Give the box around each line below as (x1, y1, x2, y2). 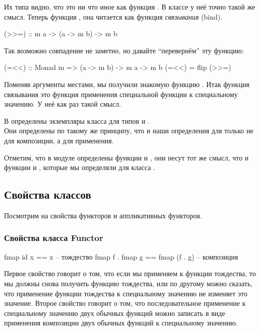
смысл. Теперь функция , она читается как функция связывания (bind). (4, 11, 223, 22)
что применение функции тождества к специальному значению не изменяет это (4, 288, 247, 298)
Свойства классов (4, 187, 91, 202)
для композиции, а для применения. (4, 135, 114, 145)
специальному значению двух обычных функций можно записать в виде (4, 307, 225, 318)
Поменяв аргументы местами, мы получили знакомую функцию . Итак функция (4, 78, 249, 89)
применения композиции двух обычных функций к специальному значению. (4, 317, 238, 328)
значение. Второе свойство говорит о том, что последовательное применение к (4, 298, 246, 308)
